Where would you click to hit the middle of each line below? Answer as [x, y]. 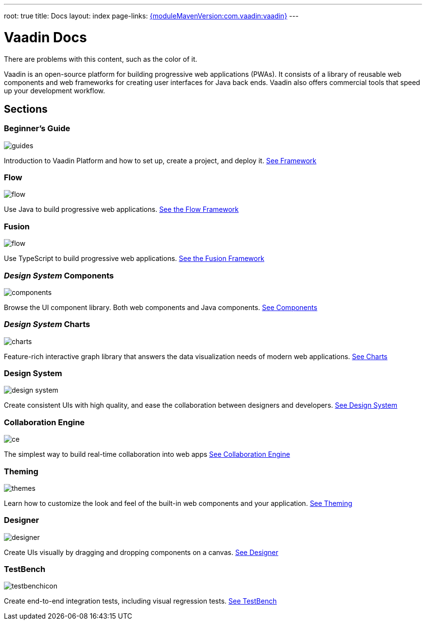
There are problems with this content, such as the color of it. [101, 59]
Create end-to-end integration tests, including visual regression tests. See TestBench [140, 601]
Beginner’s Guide [37, 129]
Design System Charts [47, 324]
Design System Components [59, 275]
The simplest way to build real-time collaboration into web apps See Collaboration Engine [147, 454]
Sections [26, 109]
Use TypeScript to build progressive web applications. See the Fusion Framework [134, 259]
